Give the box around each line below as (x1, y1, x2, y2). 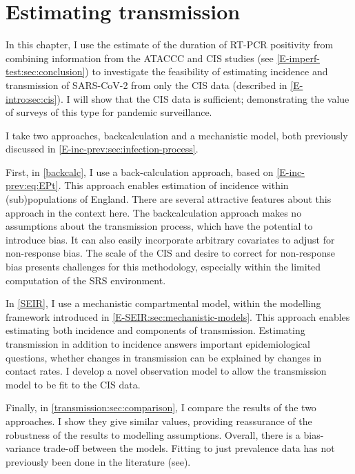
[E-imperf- (276, 50, 320, 65)
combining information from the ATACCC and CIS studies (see (6, 50, 274, 65)
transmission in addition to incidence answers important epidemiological (6, 337, 310, 350)
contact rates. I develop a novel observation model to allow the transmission (6, 364, 327, 378)
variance (6, 441, 41, 455)
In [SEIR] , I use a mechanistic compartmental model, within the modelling (6, 296, 321, 310)
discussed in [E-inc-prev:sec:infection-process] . (6, 141, 199, 156)
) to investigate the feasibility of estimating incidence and (85, 64, 328, 79)
